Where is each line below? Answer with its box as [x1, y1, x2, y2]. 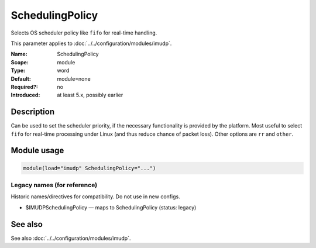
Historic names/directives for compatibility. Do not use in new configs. [11, 193, 181, 200]
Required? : [11, 83, 38, 90]
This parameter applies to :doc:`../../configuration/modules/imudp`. [11, 40, 172, 47]
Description [11, 107, 55, 117]
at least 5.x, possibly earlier [57, 91, 123, 99]
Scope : [11, 58, 29, 66]
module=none [57, 75, 91, 82]
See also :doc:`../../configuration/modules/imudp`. [11, 235, 131, 242]
